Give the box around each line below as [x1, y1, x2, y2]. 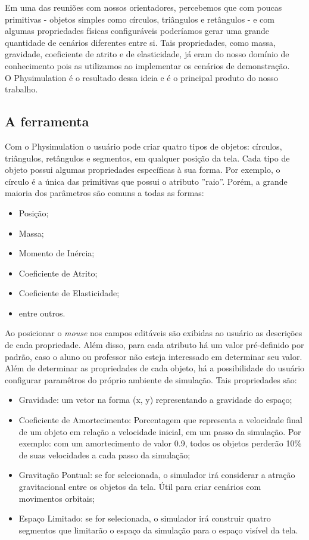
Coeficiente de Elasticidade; [18, 287, 120, 299]
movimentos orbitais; [18, 492, 95, 504]
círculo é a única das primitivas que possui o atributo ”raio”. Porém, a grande [5, 175, 288, 187]
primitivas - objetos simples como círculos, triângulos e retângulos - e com [5, 13, 274, 25]
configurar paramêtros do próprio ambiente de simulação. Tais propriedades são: [5, 373, 297, 386]
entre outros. [18, 306, 65, 319]
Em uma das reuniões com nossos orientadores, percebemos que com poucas [5, 1, 282, 13]
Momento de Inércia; [18, 247, 95, 259]
